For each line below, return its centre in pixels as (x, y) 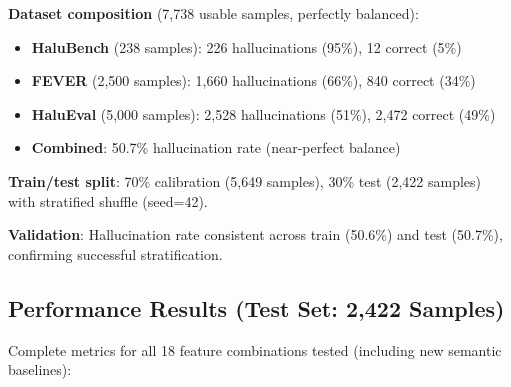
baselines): (40, 369)
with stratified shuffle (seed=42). (108, 200)
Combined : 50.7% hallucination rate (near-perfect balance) (216, 147)
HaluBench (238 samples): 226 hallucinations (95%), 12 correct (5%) (246, 46)
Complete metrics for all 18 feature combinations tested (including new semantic (255, 349)
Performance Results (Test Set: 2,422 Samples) (256, 307)
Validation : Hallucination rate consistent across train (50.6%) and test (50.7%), (255, 234)
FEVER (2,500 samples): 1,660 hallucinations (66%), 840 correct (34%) (253, 80)
